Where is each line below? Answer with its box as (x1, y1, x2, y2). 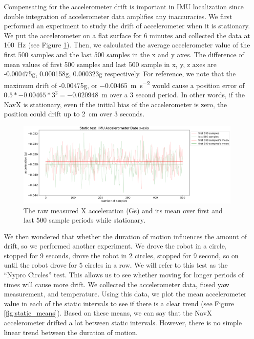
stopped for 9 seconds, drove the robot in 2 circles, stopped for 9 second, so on (4, 250, 239, 260)
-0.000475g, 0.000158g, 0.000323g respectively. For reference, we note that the (4, 68, 236, 79)
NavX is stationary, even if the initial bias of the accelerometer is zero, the (4, 99, 227, 109)
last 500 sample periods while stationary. (23, 215, 146, 225)
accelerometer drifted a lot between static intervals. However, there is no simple (4, 317, 242, 328)
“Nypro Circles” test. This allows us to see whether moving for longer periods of (4, 270, 244, 280)
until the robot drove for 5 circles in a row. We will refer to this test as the (4, 260, 228, 270)
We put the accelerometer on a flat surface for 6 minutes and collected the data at (4, 30, 250, 40)
